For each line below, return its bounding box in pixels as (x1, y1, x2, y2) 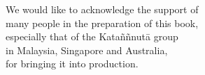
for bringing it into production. (6, 56, 139, 71)
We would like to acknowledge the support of (6, 2, 199, 16)
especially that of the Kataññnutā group (6, 29, 178, 44)
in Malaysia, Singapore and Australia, (6, 42, 168, 57)
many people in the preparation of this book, (6, 15, 199, 30)
